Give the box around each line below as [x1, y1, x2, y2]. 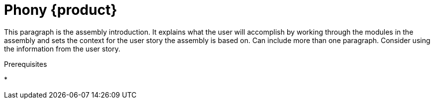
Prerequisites [4, 59, 47, 68]
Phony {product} [4, 1, 117, 18]
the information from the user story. [4, 44, 120, 53]
